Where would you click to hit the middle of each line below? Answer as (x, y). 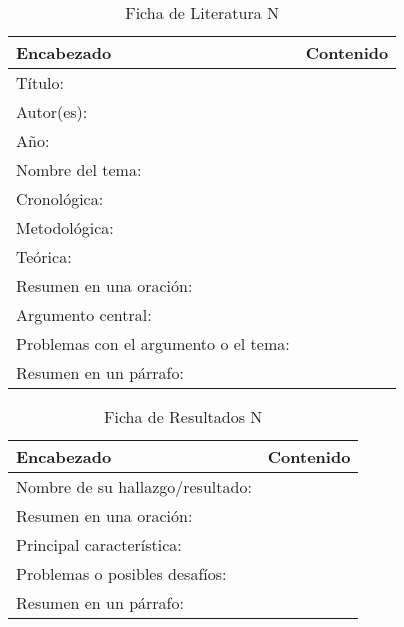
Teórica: (44, 256)
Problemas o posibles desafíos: (121, 573)
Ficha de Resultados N (183, 416)
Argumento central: (84, 314)
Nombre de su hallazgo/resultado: (134, 486)
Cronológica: (60, 198)
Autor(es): (52, 111)
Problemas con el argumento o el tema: (153, 343)
